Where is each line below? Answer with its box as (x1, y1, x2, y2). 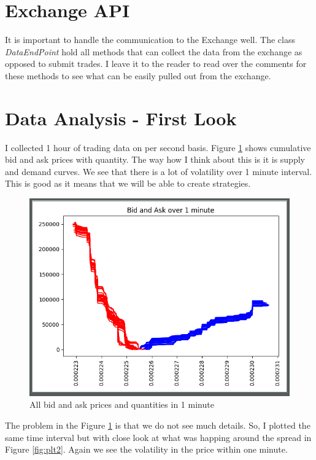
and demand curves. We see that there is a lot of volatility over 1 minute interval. (5, 165, 312, 177)
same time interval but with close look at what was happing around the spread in (5, 431, 312, 443)
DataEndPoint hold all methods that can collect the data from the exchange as (5, 45, 303, 58)
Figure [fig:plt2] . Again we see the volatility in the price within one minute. (5, 443, 288, 456)
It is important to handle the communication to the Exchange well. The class (5, 33, 295, 46)
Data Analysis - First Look (5, 105, 237, 130)
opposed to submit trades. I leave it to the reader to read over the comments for (5, 57, 307, 70)
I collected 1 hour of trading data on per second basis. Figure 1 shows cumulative (5, 141, 311, 154)
